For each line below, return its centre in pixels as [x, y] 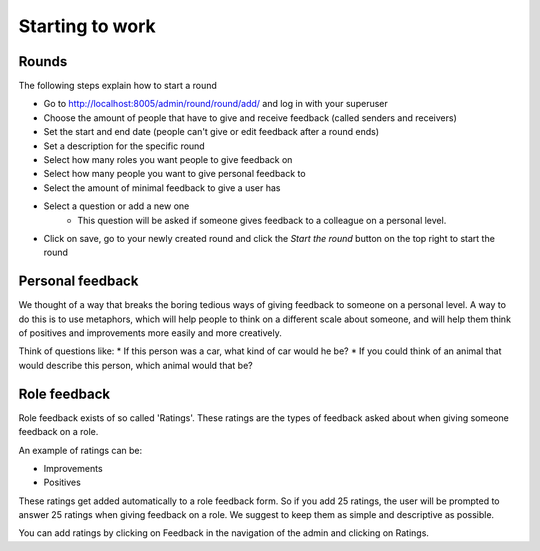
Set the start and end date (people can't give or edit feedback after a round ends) [211, 132]
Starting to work [87, 26]
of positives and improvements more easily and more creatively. [150, 333]
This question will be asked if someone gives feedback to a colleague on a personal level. [262, 220]
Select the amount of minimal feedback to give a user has [162, 187]
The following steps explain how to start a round [117, 86]
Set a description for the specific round [124, 146]
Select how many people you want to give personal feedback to [174, 174]
